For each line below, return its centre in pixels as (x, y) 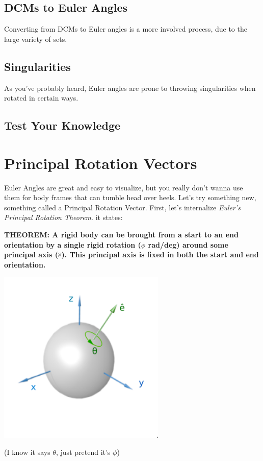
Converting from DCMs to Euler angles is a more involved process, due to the (126, 29)
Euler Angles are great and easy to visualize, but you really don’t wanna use (124, 187)
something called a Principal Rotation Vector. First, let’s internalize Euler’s (122, 207)
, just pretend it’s (83, 452)
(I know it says (27, 452)
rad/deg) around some (188, 244)
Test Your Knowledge (62, 125)
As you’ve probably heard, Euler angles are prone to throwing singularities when (130, 88)
